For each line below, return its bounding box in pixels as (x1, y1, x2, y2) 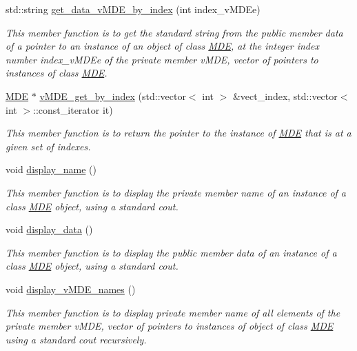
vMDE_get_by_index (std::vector (39, 88, 186, 103)
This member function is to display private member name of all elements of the (6, 305, 340, 319)
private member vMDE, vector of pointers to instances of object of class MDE (6, 319, 334, 333)
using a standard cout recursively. (6, 332, 147, 346)
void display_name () (6, 162, 96, 177)
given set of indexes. (6, 139, 91, 153)
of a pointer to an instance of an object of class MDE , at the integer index (6, 39, 319, 53)
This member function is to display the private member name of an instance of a (6, 185, 347, 199)
